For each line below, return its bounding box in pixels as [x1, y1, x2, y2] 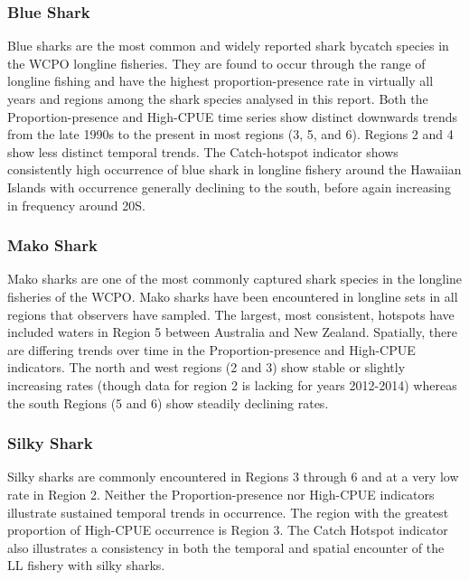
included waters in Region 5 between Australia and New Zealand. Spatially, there [7, 323, 457, 341]
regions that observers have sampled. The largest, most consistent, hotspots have [7, 304, 455, 323]
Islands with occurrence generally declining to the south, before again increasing [7, 177, 451, 196]
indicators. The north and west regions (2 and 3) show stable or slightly [7, 358, 406, 377]
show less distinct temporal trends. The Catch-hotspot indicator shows [7, 142, 399, 161]
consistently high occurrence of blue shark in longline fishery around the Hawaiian [7, 160, 462, 179]
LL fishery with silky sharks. [7, 556, 165, 575]
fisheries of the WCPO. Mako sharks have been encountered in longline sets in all [7, 286, 458, 305]
